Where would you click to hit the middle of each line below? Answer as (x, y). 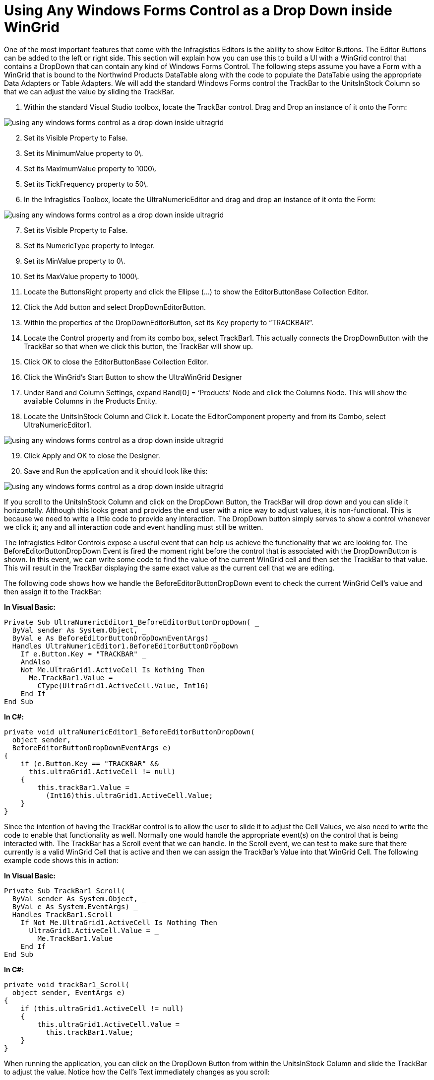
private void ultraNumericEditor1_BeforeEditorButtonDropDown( (129, 732)
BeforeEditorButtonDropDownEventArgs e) (92, 748)
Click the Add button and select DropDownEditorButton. (115, 307)
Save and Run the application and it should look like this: (116, 471)
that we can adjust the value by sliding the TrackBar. (89, 91)
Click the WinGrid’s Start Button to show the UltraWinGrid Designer (133, 377)
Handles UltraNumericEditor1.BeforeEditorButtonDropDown (125, 646)
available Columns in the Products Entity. (91, 401)
